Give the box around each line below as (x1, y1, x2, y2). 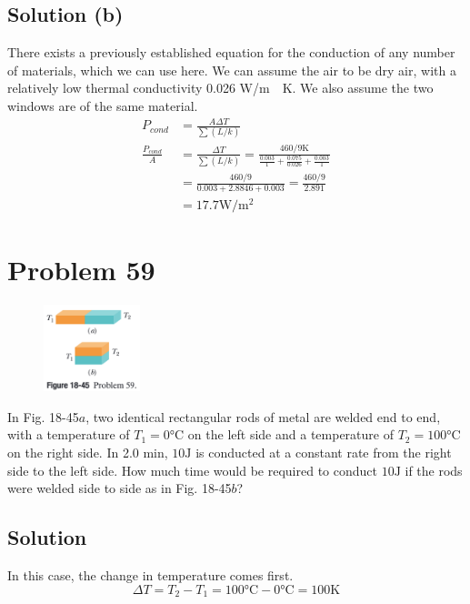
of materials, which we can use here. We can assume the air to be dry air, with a (7, 60, 456, 79)
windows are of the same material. (7, 96, 198, 115)
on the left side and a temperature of (187, 425, 394, 444)
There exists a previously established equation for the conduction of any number (7, 43, 455, 62)
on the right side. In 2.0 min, (7, 443, 168, 462)
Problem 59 (7, 250, 155, 287)
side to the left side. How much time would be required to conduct (7, 460, 377, 479)
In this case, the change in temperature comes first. (7, 566, 294, 584)
